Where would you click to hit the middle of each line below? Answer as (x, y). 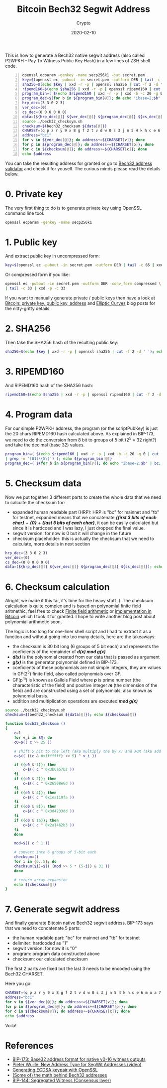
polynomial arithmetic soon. (34, 622)
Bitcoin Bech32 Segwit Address (83, 9)
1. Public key (31, 242)
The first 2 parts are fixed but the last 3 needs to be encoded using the (78, 969)
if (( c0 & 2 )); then (35, 779)
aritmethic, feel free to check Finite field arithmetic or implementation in (78, 611)
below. (12, 174)
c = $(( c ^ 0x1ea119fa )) (49, 797)
